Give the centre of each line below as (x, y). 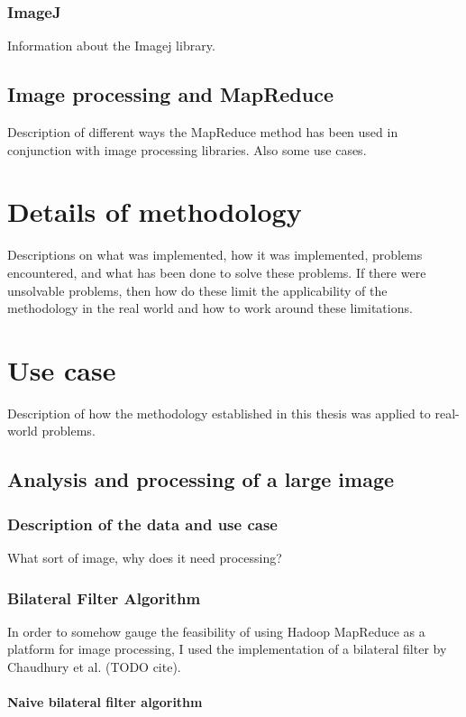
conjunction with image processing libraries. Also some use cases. (187, 149)
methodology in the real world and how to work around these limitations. (210, 308)
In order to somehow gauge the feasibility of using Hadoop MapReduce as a (216, 631)
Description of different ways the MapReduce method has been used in (203, 132)
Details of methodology (155, 211)
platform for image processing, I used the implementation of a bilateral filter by (227, 649)
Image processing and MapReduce (170, 94)
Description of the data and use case (142, 524)
